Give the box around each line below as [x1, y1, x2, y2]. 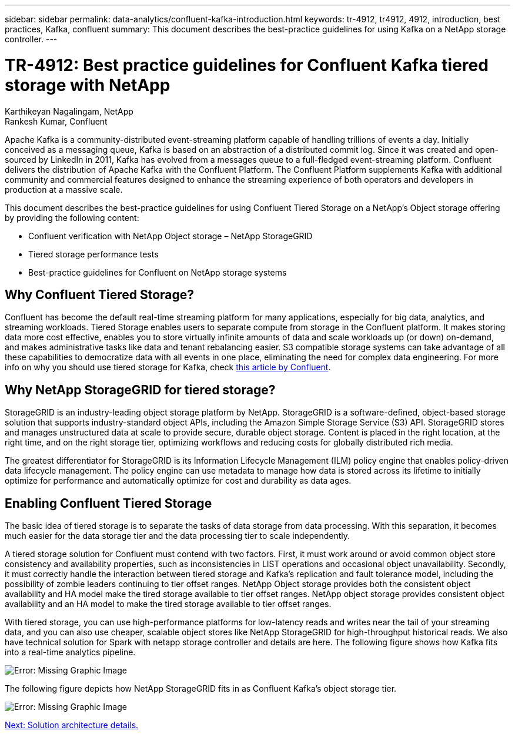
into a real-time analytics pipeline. [5, 647, 136, 658]
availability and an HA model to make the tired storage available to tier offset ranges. [5, 599, 332, 609]
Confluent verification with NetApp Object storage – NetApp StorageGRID [28, 230, 313, 241]
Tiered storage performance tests [28, 249, 159, 259]
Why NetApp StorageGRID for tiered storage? [5, 382, 276, 397]
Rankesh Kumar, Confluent [5, 116, 108, 126]
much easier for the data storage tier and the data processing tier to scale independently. [5, 531, 350, 541]
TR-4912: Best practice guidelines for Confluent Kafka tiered [5, 55, 489, 75]
